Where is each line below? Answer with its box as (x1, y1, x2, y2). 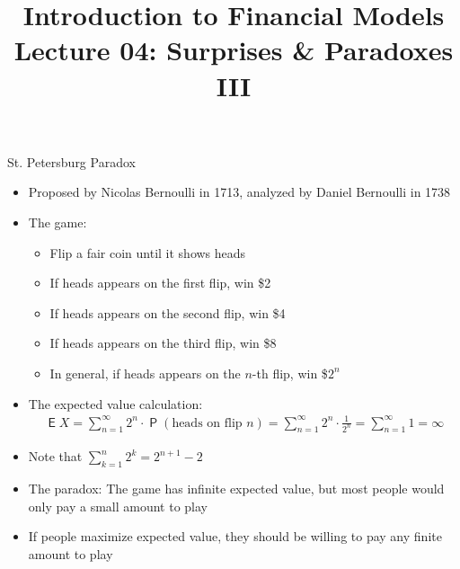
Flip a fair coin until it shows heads (49, 243, 246, 262)
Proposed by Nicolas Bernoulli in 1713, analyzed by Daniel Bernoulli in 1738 (28, 182, 451, 201)
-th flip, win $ (252, 363, 328, 382)
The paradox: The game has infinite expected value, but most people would (28, 479, 445, 498)
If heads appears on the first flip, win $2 (49, 273, 271, 292)
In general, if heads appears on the (49, 363, 241, 382)
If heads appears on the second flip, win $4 (49, 303, 286, 322)
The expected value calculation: (28, 394, 203, 413)
